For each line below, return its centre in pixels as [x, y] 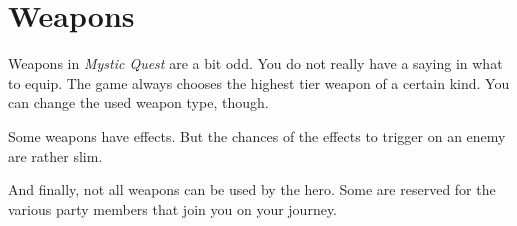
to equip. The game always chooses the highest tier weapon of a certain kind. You [259, 82]
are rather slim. [55, 155]
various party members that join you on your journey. [172, 208]
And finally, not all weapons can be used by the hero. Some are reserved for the [252, 189]
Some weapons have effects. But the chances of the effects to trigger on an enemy [257, 135]
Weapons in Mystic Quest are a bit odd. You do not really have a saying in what [255, 63]
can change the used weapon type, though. [138, 102]
